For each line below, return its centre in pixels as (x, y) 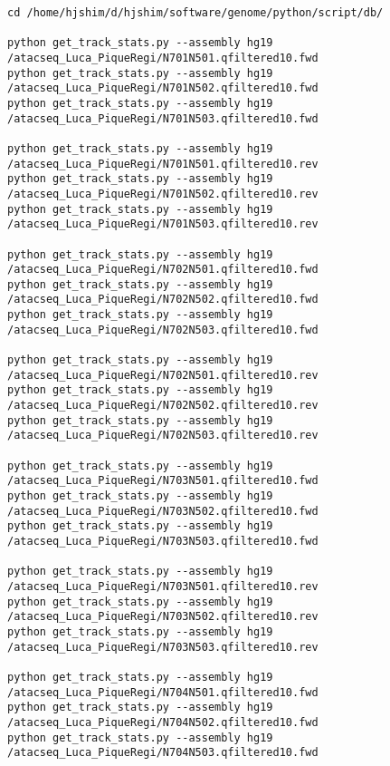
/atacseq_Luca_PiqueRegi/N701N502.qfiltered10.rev (163, 194)
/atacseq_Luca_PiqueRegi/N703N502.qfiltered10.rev (163, 617)
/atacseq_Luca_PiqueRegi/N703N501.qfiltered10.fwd (163, 481)
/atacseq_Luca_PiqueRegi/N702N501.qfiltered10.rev (163, 375)
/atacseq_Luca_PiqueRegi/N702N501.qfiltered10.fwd (163, 270)
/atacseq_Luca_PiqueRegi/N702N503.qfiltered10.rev (163, 436)
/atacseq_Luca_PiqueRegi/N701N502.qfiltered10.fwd (163, 88)
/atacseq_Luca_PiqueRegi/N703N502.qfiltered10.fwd (163, 511)
